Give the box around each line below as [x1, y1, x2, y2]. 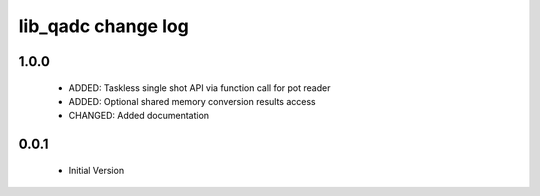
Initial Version [68, 164, 125, 176]
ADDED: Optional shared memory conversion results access [68, 95, 316, 107]
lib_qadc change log [18, 15, 189, 37]
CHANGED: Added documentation [68, 110, 210, 122]
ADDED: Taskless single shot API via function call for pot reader [68, 81, 331, 94]
